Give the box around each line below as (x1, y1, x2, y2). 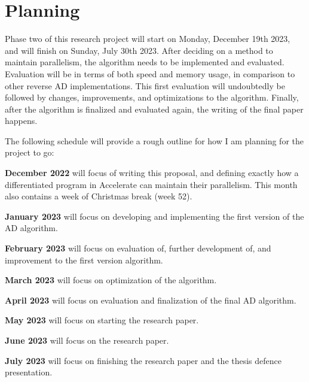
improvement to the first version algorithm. (5, 253, 163, 266)
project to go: (5, 146, 54, 159)
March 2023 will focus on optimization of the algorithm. (5, 274, 217, 286)
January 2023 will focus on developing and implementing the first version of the (5, 210, 304, 222)
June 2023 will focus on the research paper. (5, 334, 169, 346)
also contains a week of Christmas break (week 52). (5, 190, 192, 202)
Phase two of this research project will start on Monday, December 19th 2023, (5, 32, 290, 45)
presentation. (5, 366, 53, 378)
